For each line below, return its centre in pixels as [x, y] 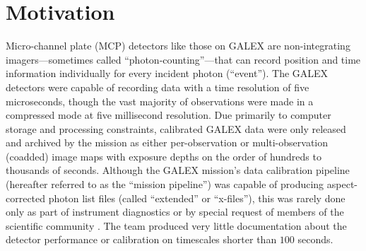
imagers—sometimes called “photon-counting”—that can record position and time [183, 59]
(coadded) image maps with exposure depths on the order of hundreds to [164, 156]
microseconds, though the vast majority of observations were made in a [160, 101]
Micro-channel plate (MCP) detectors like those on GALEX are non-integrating [178, 46]
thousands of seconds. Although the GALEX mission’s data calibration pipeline [178, 170]
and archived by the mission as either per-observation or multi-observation [167, 142]
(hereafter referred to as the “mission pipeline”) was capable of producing [165, 184]
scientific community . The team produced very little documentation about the [176, 225]
